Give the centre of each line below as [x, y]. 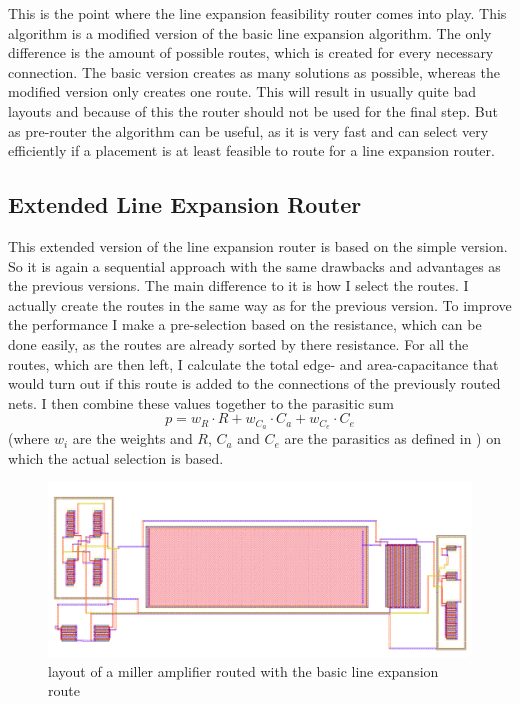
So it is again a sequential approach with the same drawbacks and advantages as [254, 265]
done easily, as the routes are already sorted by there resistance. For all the [238, 343]
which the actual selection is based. [116, 457]
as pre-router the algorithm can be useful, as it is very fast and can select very [248, 130]
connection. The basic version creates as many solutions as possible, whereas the [254, 71]
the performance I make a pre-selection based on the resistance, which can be [245, 324]
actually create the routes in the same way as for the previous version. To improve [260, 304]
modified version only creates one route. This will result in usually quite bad [242, 91]
